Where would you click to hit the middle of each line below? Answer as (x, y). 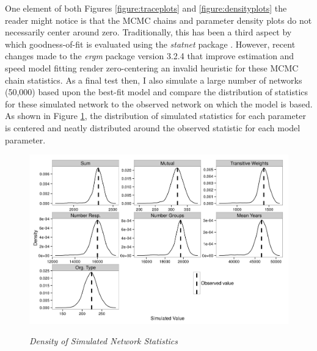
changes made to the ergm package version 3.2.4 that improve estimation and (150, 56)
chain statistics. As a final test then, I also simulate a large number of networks (154, 80)
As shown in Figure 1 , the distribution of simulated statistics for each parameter (155, 116)
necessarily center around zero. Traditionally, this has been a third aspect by (148, 32)
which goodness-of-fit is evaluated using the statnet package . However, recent (150, 44)
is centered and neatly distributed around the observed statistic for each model (153, 127)
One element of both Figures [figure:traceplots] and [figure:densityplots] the (146, 8)
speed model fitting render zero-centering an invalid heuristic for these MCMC (152, 67)
